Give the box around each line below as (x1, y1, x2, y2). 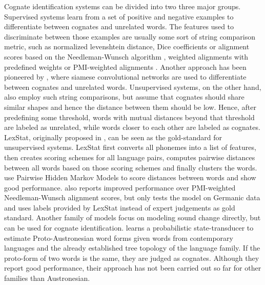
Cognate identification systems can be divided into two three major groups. (4, 1, 241, 11)
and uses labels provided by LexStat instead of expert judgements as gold (4, 202, 235, 213)
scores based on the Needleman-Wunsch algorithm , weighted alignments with (4, 51, 249, 62)
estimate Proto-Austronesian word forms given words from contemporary (4, 232, 233, 243)
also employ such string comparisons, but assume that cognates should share (4, 91, 244, 102)
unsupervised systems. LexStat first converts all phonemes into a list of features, (4, 142, 256, 153)
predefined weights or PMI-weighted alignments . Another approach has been (4, 61, 247, 72)
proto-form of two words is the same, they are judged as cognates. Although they (4, 252, 259, 263)
